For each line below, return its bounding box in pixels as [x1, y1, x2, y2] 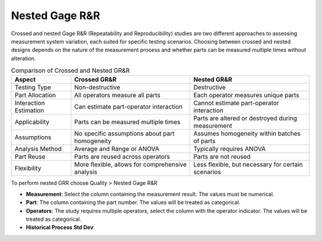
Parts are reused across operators [74, 153, 170, 161]
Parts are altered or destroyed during [193, 114, 298, 122]
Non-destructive [74, 84, 120, 92]
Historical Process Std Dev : [26, 224, 95, 231]
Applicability [14, 118, 50, 126]
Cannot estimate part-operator [193, 99, 280, 107]
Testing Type [14, 84, 51, 92]
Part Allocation [14, 91, 56, 100]
